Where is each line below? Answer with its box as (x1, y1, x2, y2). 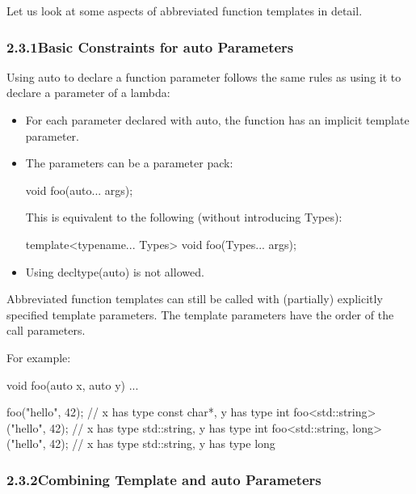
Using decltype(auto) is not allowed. (25, 263, 204, 280)
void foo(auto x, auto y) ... (6, 376, 139, 393)
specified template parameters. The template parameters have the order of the (6, 306, 394, 323)
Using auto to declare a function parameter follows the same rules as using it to (6, 68, 401, 85)
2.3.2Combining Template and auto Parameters (6, 469, 321, 489)
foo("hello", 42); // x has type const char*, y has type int (6, 403, 290, 420)
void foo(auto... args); (25, 181, 133, 198)
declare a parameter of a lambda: (6, 84, 170, 101)
